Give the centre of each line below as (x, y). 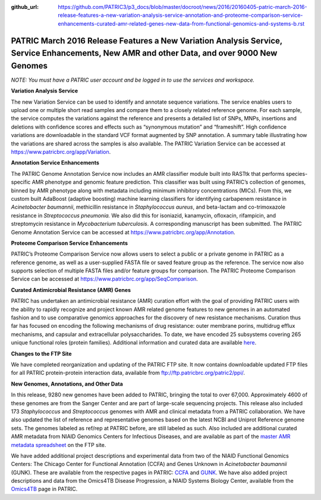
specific (21, 182)
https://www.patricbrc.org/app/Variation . (61, 152)
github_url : (25, 7)
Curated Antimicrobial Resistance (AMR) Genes (71, 290)
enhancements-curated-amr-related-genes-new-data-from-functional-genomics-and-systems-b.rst (181, 23)
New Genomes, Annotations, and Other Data (67, 384)
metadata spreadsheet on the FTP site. (59, 445)
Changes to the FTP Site (41, 353)
